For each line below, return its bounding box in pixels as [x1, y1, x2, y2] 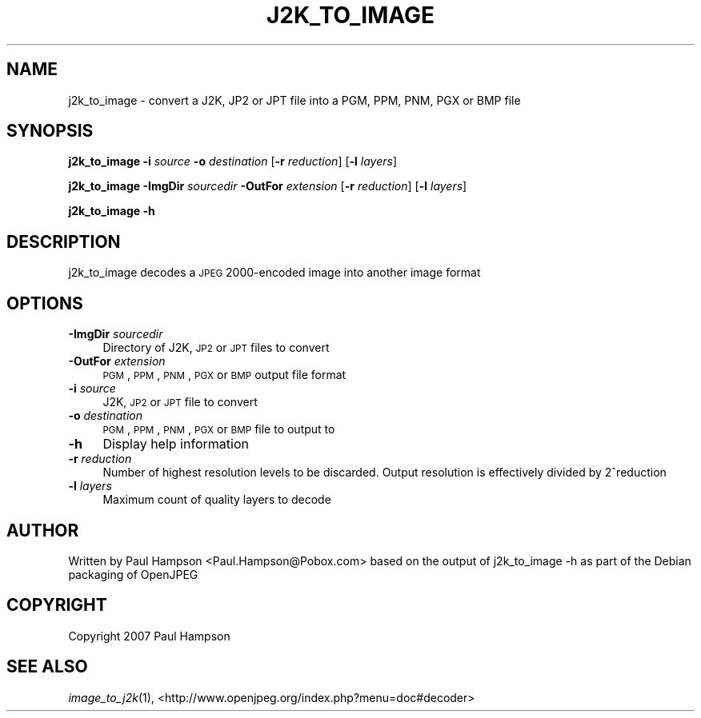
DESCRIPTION [6, 231, 121, 252]
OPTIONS [6, 293, 83, 313]
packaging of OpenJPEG [68, 567, 198, 581]
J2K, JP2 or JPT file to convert [102, 395, 258, 409]
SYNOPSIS [6, 121, 94, 142]
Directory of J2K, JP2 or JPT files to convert [102, 341, 330, 355]
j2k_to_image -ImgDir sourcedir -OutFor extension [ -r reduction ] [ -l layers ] [68, 179, 467, 193]
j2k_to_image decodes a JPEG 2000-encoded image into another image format [68, 265, 481, 280]
